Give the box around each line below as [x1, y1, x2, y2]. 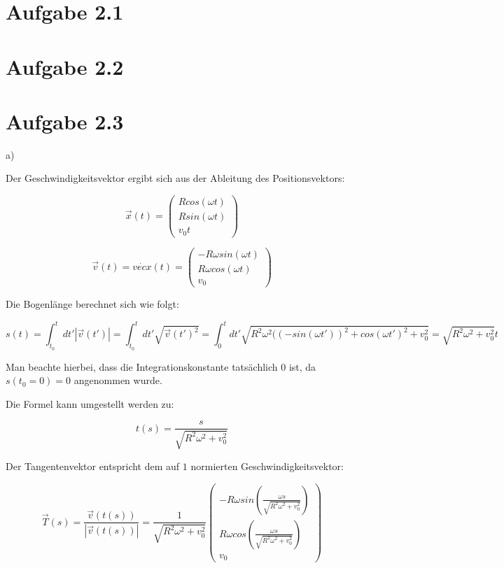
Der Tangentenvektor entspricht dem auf [6, 458, 180, 473]
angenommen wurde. [73, 373, 162, 388]
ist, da [288, 359, 316, 374]
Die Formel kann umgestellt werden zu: [6, 396, 174, 411]
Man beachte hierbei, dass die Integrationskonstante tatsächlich [6, 359, 278, 374]
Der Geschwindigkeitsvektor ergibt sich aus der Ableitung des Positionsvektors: [6, 171, 345, 185]
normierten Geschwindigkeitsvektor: [190, 458, 344, 473]
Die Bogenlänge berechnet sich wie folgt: [6, 297, 179, 311]
